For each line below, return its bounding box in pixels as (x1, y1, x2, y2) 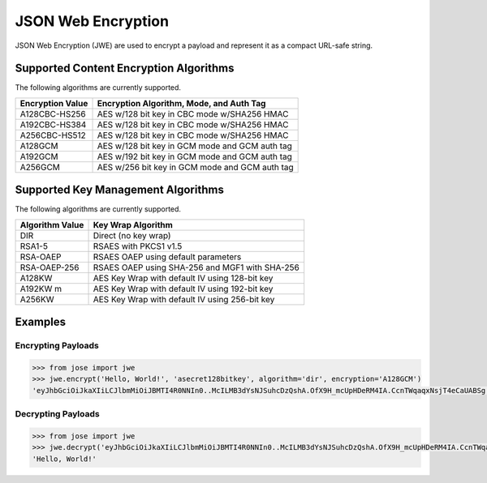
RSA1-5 (19, 240, 49, 251)
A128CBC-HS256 (19, 108, 86, 119)
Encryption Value (19, 97, 88, 109)
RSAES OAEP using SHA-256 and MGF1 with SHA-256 (93, 262, 300, 273)
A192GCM (19, 151, 58, 162)
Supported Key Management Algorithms (15, 183, 225, 197)
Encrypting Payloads (15, 340, 99, 352)
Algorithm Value (19, 219, 84, 230)
